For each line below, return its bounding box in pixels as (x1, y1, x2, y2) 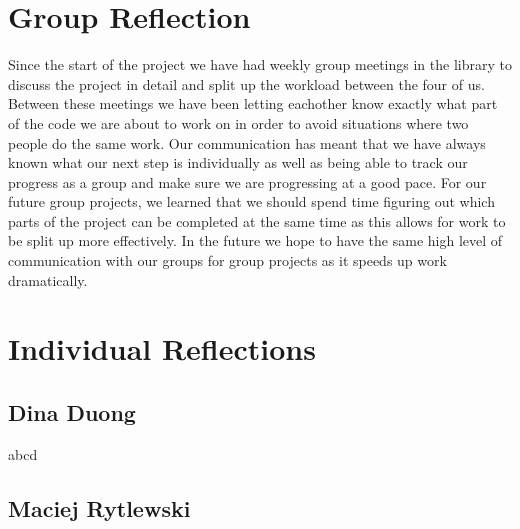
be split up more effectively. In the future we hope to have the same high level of (8, 230, 503, 251)
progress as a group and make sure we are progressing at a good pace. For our (8, 171, 487, 192)
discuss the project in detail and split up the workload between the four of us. (8, 73, 485, 94)
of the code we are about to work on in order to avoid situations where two (8, 112, 469, 133)
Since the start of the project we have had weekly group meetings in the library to (8, 54, 512, 75)
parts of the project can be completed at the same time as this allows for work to (8, 210, 506, 231)
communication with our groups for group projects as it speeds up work (8, 250, 447, 271)
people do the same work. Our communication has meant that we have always (8, 132, 486, 153)
